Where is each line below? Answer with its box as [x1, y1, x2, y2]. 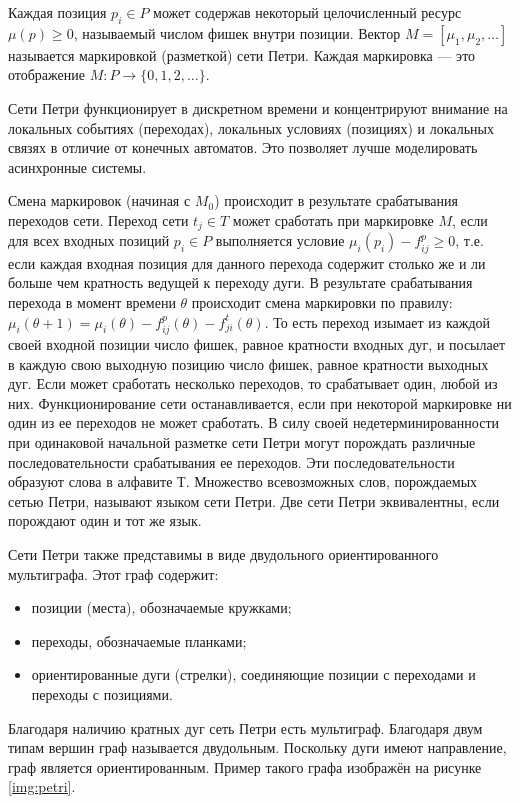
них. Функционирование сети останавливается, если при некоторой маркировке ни [8, 392, 512, 413]
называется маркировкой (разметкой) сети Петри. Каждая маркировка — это [8, 44, 476, 65]
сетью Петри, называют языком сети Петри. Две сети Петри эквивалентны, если [8, 490, 500, 511]
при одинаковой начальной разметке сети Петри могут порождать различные [8, 432, 476, 452]
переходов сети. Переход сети [8, 209, 189, 230]
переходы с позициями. [31, 683, 173, 704]
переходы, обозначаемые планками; [31, 630, 247, 651]
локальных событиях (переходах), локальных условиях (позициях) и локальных [8, 117, 494, 138]
